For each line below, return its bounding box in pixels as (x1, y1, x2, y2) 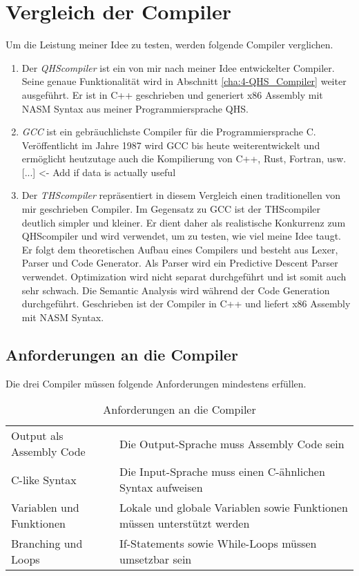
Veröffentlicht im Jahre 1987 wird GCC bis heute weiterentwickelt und (21, 137, 320, 152)
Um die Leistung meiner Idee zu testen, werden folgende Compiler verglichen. (6, 37, 333, 52)
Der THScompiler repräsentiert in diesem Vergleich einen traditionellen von (21, 188, 341, 202)
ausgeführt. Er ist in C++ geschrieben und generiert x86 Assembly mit (21, 87, 323, 102)
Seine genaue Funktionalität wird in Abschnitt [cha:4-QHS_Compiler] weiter (21, 74, 347, 88)
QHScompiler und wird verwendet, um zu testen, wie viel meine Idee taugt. (21, 229, 341, 243)
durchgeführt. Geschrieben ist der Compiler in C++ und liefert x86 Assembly (21, 296, 351, 311)
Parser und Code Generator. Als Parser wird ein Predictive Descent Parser (21, 256, 338, 270)
